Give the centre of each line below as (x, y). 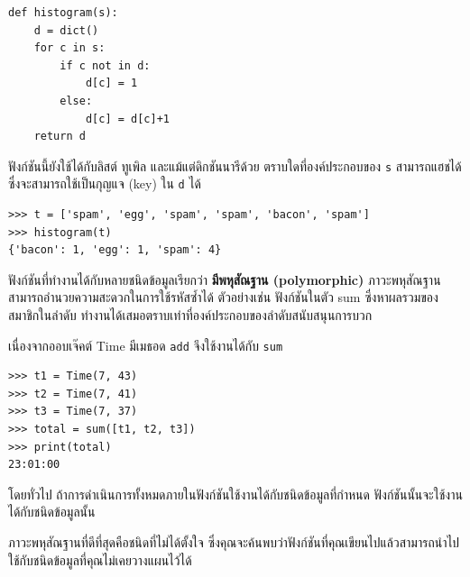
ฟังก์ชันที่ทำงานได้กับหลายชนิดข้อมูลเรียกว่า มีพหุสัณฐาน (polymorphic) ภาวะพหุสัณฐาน (225, 279)
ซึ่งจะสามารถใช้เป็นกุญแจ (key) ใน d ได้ (105, 183)
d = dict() (66, 30)
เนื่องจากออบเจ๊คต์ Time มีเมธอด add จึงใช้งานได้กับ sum (146, 345)
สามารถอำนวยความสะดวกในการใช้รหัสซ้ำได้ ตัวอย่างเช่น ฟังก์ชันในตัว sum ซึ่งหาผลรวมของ (223, 297)
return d (60, 137)
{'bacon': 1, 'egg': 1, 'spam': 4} (115, 250)
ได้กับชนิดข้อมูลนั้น (52, 512)
